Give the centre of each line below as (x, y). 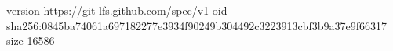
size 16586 (31, 41)
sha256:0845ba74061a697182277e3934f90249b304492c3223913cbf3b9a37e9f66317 (197, 25)
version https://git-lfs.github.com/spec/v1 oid (117, 10)
